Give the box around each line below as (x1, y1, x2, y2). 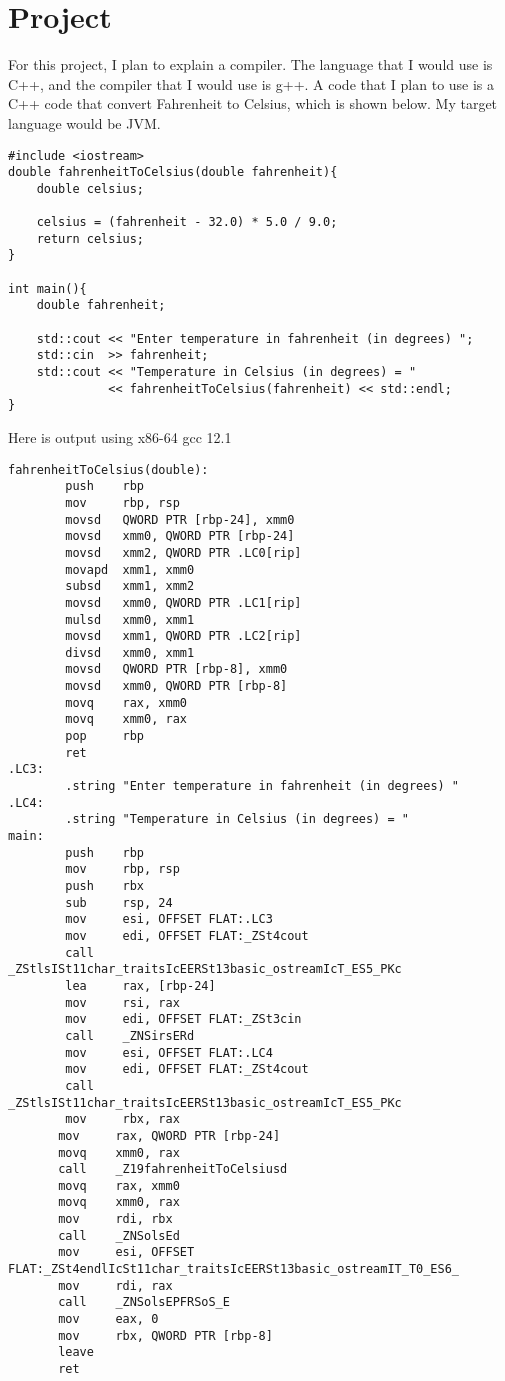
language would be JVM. (8, 112, 161, 133)
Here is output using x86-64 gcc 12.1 (8, 427, 232, 447)
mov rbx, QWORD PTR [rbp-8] (58, 1328, 273, 1343)
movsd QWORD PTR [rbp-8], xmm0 (65, 662, 288, 677)
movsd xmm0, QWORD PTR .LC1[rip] (65, 595, 302, 610)
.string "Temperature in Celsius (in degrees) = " (65, 812, 409, 827)
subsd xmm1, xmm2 (65, 579, 195, 594)
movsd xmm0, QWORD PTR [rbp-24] (65, 529, 295, 544)
